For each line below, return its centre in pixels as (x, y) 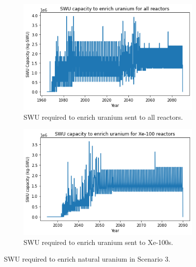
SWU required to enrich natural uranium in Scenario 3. (87, 258)
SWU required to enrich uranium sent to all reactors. (103, 117)
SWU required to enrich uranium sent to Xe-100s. (98, 242)
